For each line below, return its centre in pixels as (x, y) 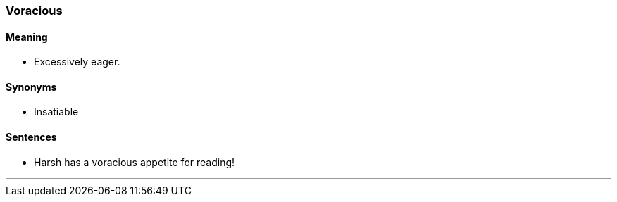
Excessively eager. (77, 62)
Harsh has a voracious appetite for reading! (135, 162)
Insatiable (56, 112)
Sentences (31, 137)
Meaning (27, 37)
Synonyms (31, 87)
